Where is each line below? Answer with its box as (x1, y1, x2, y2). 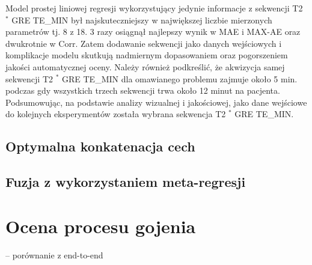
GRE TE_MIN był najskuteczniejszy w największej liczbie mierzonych (11, 13, 272, 26)
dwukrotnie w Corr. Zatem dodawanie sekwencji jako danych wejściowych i (5, 37, 282, 49)
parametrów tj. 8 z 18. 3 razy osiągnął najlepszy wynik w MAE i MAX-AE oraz (5, 25, 301, 38)
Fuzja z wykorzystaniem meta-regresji (5, 172, 246, 191)
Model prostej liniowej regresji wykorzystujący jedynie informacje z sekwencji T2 (5, 2, 303, 14)
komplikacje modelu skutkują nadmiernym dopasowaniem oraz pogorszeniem (5, 49, 288, 61)
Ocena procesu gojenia (5, 213, 196, 238)
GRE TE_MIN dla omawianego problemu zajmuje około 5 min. (62, 72, 298, 85)
